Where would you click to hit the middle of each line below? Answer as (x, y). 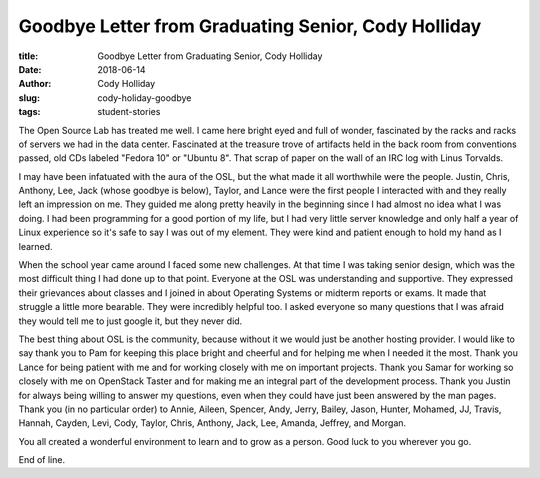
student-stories (129, 112)
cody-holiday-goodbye (144, 97)
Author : (35, 84)
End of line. (41, 460)
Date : (30, 69)
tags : (29, 112)
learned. (36, 246)
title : (28, 56)
